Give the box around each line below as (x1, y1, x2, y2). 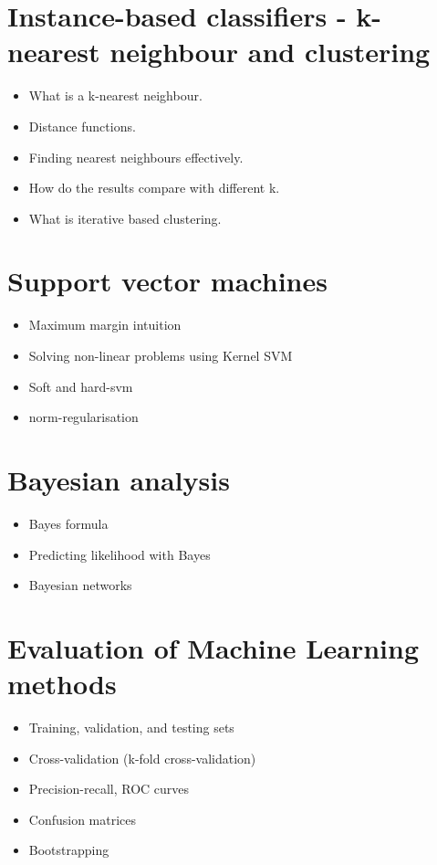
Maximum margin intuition (28, 315, 182, 334)
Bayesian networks (28, 575, 132, 595)
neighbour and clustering (109, 33, 431, 70)
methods (7, 665, 117, 702)
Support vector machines (7, 262, 328, 300)
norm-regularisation (28, 407, 139, 427)
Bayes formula (28, 513, 109, 533)
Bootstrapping (28, 840, 109, 860)
